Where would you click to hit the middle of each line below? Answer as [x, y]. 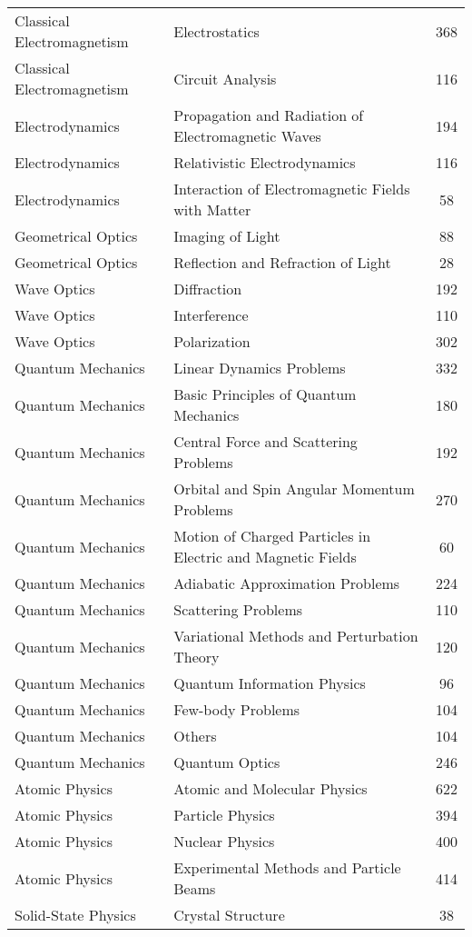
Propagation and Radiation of [269, 115]
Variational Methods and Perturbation [296, 636]
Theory [197, 657]
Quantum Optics [227, 762]
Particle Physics [224, 815]
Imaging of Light [227, 236]
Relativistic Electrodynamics [265, 162]
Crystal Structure [229, 915]
